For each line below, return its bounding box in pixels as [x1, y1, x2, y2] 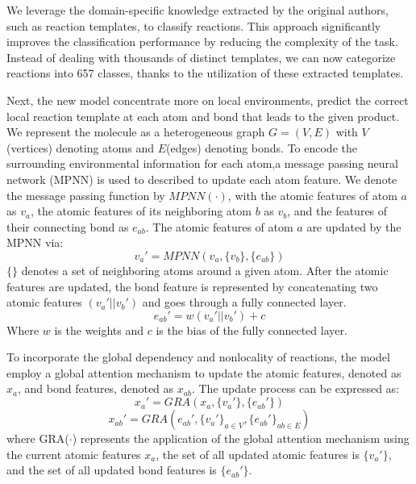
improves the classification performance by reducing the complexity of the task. [6, 33, 398, 50]
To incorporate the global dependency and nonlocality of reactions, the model [6, 348, 390, 365]
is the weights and [54, 321, 144, 338]
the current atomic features [6, 445, 141, 462]
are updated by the [306, 218, 401, 235]
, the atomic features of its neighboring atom [30, 202, 252, 219]
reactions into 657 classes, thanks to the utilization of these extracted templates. [6, 65, 404, 81]
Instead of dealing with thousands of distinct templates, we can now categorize [6, 48, 396, 65]
